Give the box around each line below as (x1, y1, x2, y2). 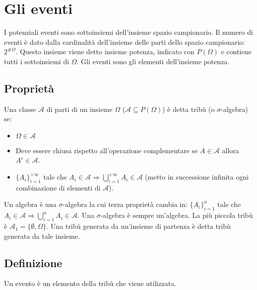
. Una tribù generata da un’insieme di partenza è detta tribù (46, 221, 231, 231)
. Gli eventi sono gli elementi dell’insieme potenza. (77, 56, 230, 66)
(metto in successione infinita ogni (145, 172, 249, 182)
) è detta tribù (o (162, 103, 215, 114)
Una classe (4, 103, 36, 114)
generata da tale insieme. (4, 230, 80, 241)
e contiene (221, 46, 252, 57)
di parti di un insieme (46, 103, 112, 114)
